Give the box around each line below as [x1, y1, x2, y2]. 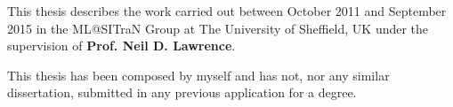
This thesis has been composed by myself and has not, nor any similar [7, 65, 390, 84]
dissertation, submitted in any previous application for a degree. [7, 83, 357, 102]
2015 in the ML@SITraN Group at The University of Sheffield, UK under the [7, 19, 429, 37]
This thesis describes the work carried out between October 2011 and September [7, 2, 447, 19]
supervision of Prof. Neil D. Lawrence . [7, 36, 236, 55]
